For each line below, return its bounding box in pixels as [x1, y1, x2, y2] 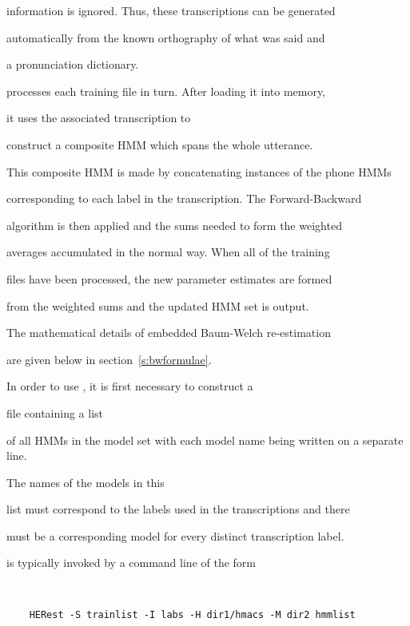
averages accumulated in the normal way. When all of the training [6, 244, 330, 260]
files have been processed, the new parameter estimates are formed [6, 270, 332, 287]
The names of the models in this [6, 473, 165, 490]
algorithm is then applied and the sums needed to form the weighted [6, 216, 342, 233]
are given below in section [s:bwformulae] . [6, 351, 212, 367]
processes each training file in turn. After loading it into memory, [6, 82, 326, 99]
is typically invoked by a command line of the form [6, 554, 257, 571]
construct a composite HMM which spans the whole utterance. [6, 136, 313, 153]
